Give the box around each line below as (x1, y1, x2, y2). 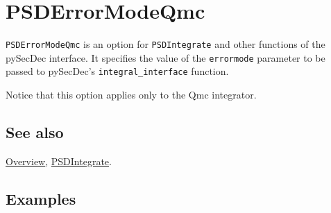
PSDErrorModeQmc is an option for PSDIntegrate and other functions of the (6, 37, 325, 51)
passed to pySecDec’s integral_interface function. (6, 64, 229, 78)
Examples (6, 187, 76, 209)
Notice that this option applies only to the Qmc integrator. (6, 87, 257, 102)
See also (6, 121, 64, 143)
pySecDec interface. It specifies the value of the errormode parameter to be (6, 50, 325, 65)
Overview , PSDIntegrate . (6, 153, 112, 168)
